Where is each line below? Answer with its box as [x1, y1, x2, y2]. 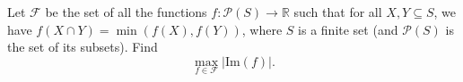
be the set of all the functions [45, 3, 207, 20]
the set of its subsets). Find [7, 37, 158, 56]
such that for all [293, 3, 382, 20]
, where [241, 20, 283, 38]
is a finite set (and [298, 20, 398, 38]
